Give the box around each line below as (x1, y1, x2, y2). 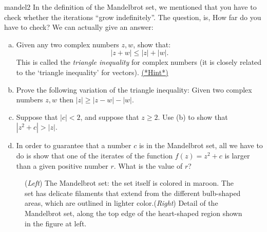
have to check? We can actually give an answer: (4, 22, 154, 32)
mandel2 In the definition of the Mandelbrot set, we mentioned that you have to (4, 2, 257, 12)
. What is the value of (113, 160, 183, 171)
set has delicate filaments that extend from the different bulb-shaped (25, 187, 241, 198)
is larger (224, 150, 250, 160)
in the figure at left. (25, 218, 87, 228)
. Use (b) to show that (158, 111, 228, 122)
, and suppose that (80, 111, 139, 122)
